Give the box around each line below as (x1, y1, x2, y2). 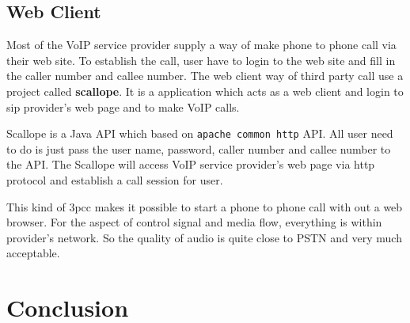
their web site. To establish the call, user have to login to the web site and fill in (6, 51, 396, 68)
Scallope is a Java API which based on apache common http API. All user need (6, 125, 393, 142)
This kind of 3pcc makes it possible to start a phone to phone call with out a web (6, 198, 403, 215)
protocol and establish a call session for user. (6, 172, 223, 188)
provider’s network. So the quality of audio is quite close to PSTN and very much (6, 229, 402, 245)
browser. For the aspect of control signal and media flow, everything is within (6, 214, 382, 230)
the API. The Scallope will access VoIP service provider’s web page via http (6, 156, 375, 173)
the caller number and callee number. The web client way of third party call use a (6, 67, 404, 84)
